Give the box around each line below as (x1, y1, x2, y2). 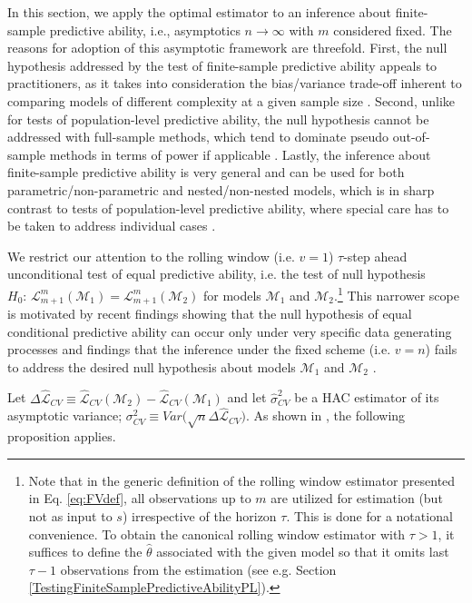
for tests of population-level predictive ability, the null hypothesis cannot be (7, 109, 429, 128)
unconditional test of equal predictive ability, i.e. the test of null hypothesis (7, 264, 426, 283)
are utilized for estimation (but (270, 489, 443, 508)
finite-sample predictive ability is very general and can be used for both (7, 163, 405, 182)
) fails (425, 340, 457, 359)
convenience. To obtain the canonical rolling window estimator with (28, 524, 406, 543)
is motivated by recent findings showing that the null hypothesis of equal (7, 304, 412, 323)
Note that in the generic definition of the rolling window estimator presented (28, 470, 456, 489)
